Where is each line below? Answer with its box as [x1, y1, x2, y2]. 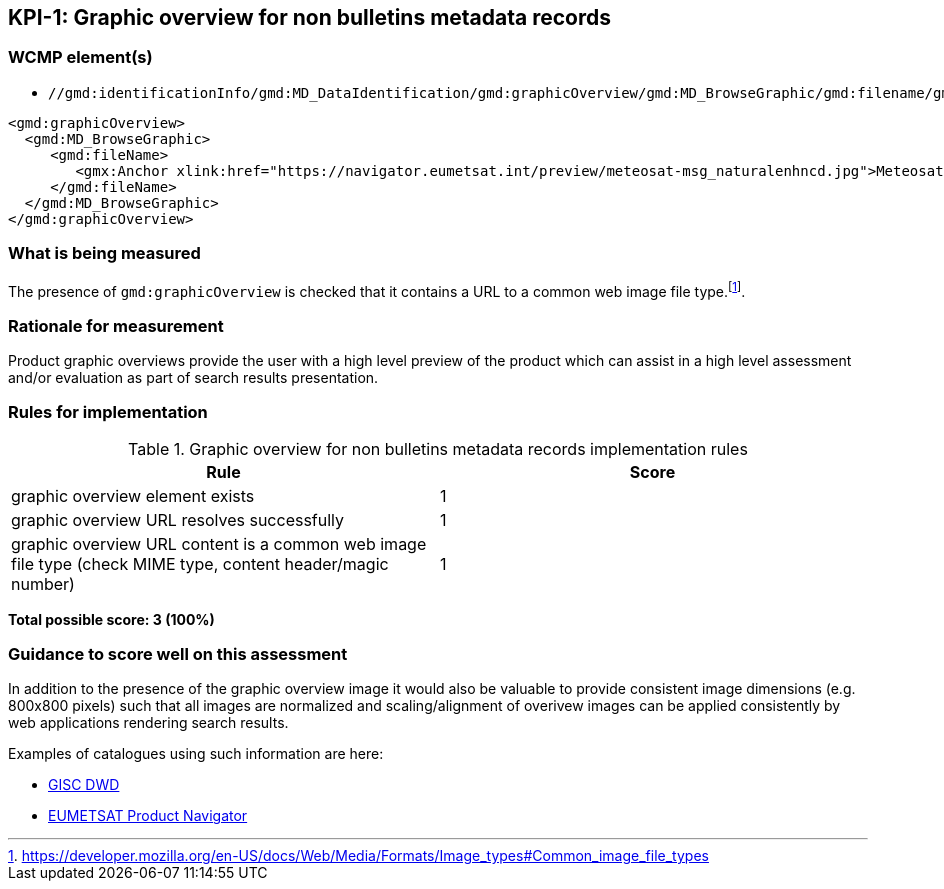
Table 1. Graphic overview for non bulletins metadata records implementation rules [128, 438, 748, 459]
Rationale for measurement [8, 315, 224, 336]
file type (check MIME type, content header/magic [11, 553, 389, 574]
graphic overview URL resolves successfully [11, 509, 345, 530]
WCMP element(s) [8, 47, 153, 68]
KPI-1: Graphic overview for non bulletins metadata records [8, 5, 612, 30]
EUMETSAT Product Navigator [48, 807, 248, 825]
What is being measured [8, 243, 201, 264]
